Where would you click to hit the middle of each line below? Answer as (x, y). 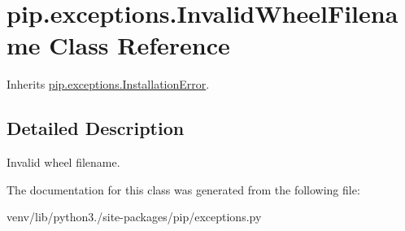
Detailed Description (96, 128)
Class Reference (139, 45)
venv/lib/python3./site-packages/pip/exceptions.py (134, 217)
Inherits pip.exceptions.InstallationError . (108, 84)
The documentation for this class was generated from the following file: (183, 189)
